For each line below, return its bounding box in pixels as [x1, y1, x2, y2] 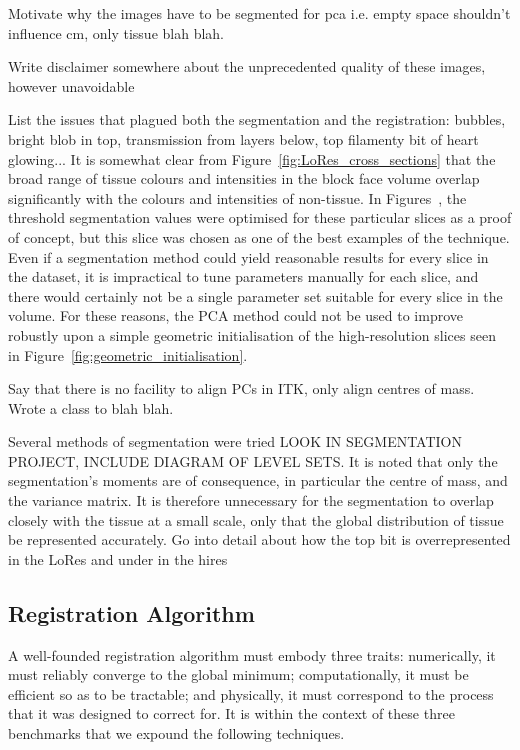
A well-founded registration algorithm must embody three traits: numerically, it [8, 644, 496, 665]
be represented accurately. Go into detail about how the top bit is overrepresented [8, 529, 511, 550]
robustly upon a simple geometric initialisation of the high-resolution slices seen [8, 324, 496, 345]
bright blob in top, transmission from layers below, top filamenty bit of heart [8, 128, 479, 149]
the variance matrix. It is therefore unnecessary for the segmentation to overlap [8, 490, 494, 511]
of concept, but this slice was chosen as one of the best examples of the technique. [8, 226, 510, 247]
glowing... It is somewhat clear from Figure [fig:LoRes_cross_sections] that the [8, 148, 496, 169]
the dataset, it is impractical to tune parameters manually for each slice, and [8, 266, 479, 287]
